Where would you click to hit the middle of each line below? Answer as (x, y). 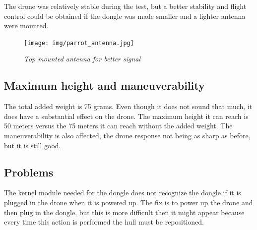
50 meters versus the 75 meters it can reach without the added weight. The (118, 126)
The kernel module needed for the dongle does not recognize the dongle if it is (123, 193)
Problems (29, 172)
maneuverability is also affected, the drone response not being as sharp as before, (127, 136)
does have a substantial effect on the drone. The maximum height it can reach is (126, 116)
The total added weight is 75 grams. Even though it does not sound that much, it (128, 106)
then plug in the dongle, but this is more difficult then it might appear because (124, 212)
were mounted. (26, 26)
